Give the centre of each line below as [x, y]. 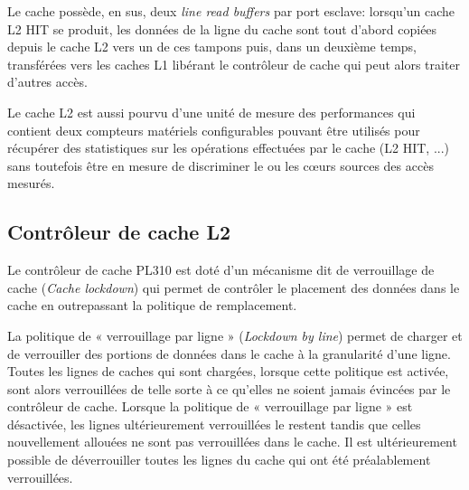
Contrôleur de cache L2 [119, 232]
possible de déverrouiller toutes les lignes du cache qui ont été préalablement [219, 460]
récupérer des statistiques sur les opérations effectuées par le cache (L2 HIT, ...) [229, 148]
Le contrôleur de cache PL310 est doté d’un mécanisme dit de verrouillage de [221, 270]
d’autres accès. [47, 82]
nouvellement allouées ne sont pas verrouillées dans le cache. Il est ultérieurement [232, 442]
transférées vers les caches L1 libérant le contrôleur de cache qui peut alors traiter [234, 64]
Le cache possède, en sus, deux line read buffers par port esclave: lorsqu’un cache [231, 11]
